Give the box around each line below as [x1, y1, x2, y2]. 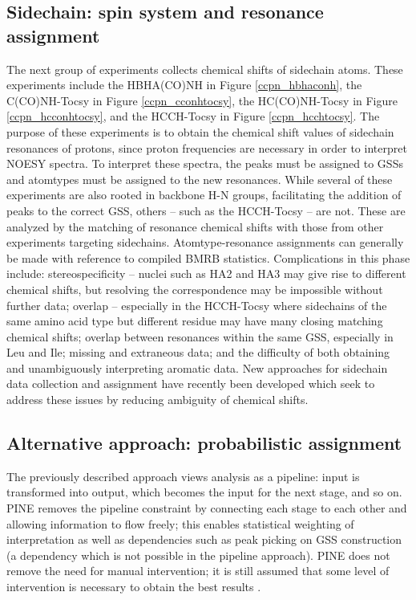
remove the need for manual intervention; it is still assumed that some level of [6, 562, 390, 579]
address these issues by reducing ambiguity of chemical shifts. [6, 391, 309, 408]
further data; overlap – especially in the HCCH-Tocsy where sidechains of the [6, 296, 387, 313]
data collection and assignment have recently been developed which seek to [6, 375, 375, 392]
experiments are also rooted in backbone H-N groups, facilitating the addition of [6, 186, 402, 203]
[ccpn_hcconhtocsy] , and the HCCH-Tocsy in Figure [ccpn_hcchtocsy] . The [6, 108, 380, 124]
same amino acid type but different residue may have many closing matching [6, 312, 383, 329]
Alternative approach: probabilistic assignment [6, 431, 402, 455]
